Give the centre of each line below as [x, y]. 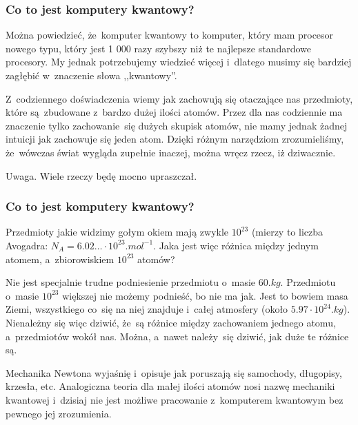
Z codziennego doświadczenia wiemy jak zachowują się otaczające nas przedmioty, [179, 98]
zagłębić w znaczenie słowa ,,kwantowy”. [91, 75]
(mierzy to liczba [287, 232]
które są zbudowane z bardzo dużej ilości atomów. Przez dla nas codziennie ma [174, 112]
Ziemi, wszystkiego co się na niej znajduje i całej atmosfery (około [147, 309]
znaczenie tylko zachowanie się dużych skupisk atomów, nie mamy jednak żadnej [177, 125]
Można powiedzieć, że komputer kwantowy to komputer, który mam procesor [170, 35]
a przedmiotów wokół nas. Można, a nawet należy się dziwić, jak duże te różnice [177, 336]
